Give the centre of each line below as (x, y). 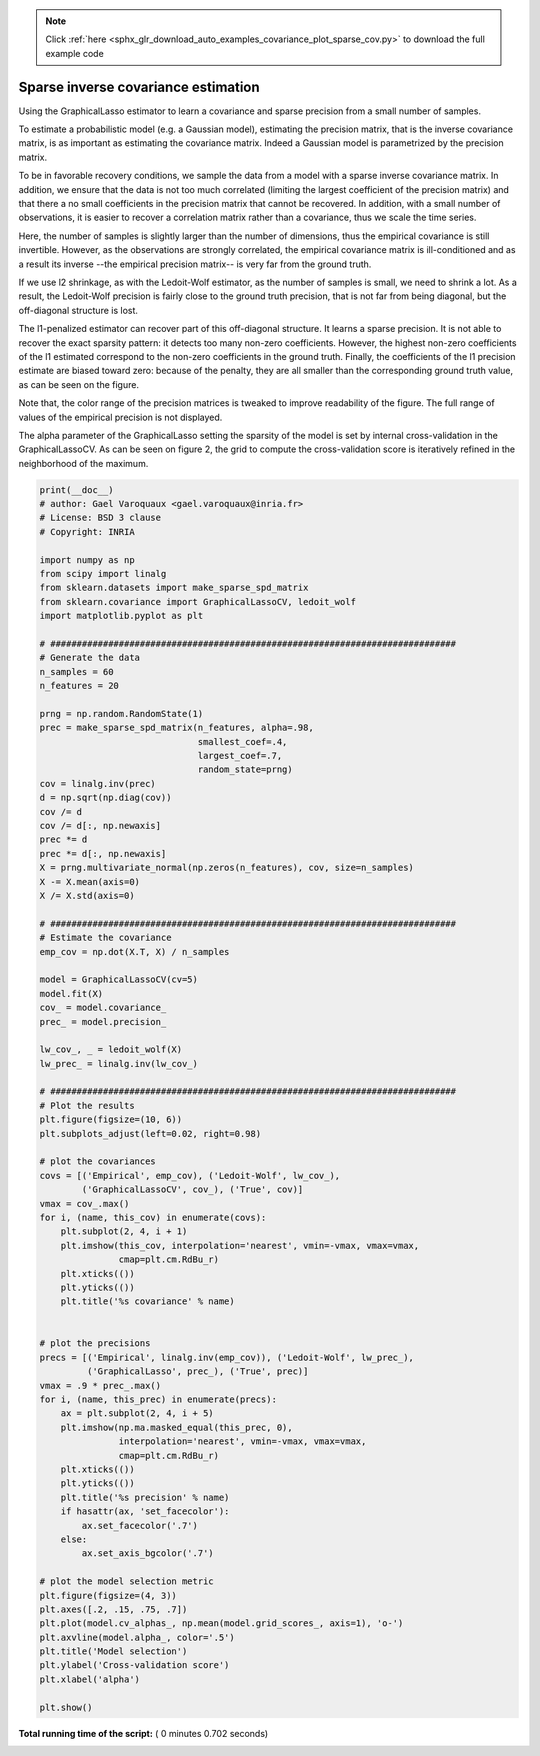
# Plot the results (87, 1105)
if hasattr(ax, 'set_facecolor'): (145, 1511)
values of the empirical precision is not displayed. (120, 417)
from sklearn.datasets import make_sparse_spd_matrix (174, 588)
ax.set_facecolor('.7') (140, 1525)
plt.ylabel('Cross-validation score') (134, 1665)
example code (74, 53)
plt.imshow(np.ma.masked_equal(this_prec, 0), (177, 1427)
